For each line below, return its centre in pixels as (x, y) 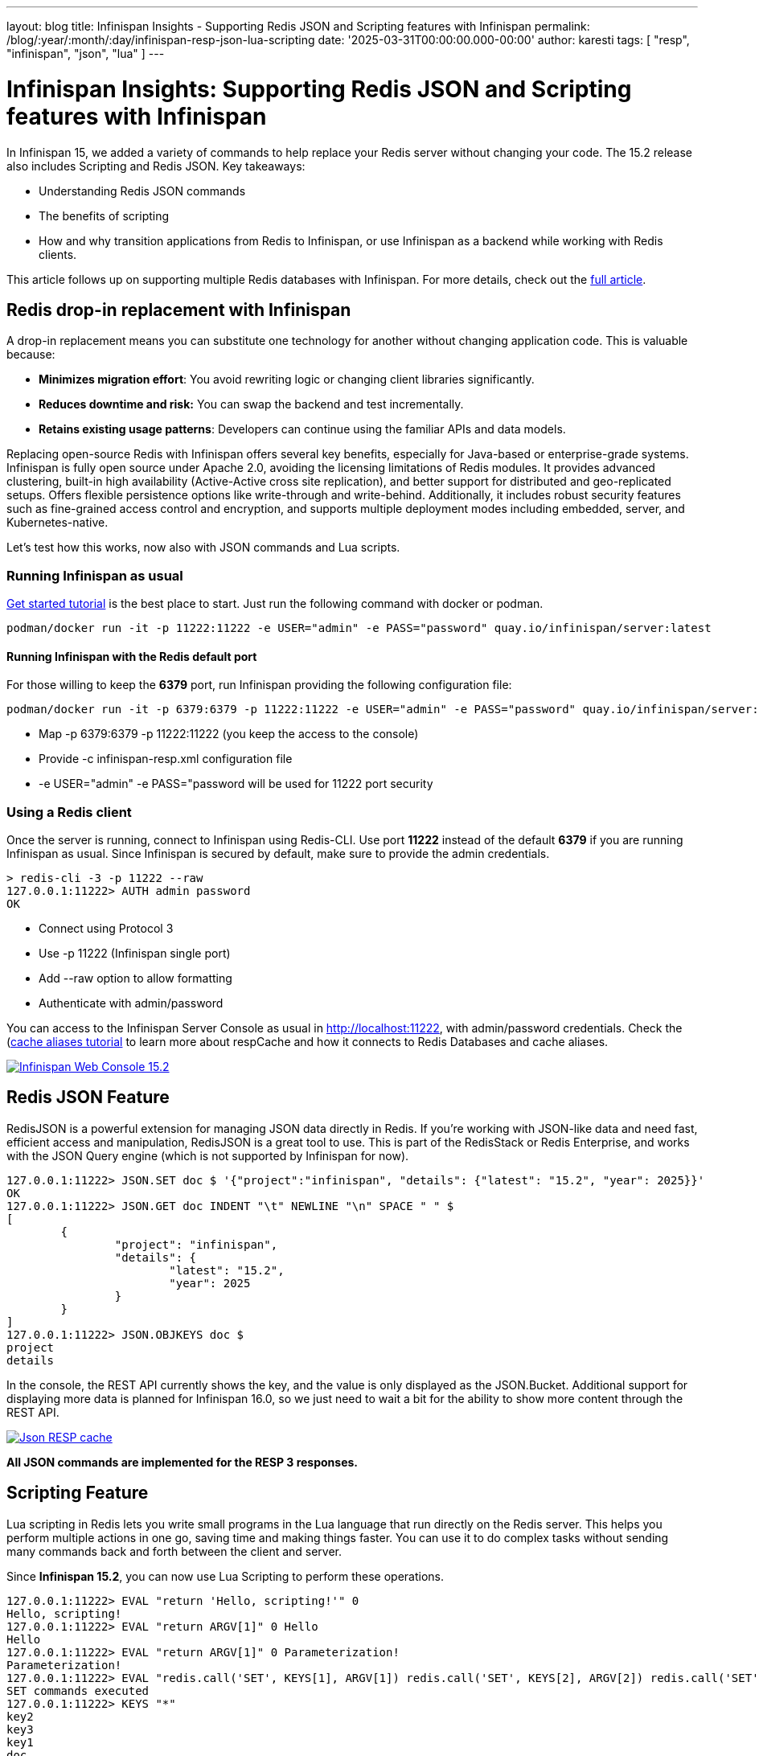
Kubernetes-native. (57, 523)
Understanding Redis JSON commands (142, 191)
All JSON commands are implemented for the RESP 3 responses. (183, 1462)
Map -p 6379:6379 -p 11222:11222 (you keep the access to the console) (229, 734)
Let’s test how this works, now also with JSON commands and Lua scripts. (203, 548)
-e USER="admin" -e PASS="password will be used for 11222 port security (236, 784)
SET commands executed (78, 1690)
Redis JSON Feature (88, 1097)
